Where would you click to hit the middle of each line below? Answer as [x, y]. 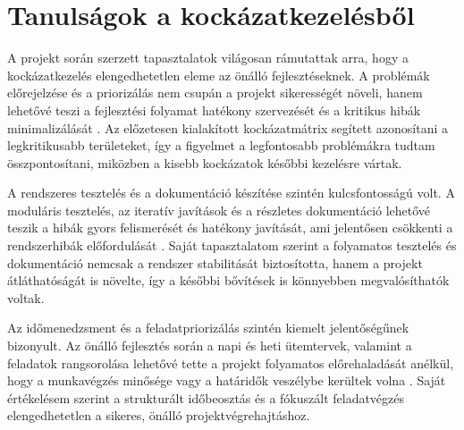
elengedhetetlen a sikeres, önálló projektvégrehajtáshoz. [159, 415]
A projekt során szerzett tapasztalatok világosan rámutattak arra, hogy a [208, 58]
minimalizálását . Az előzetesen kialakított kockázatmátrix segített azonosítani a [228, 127]
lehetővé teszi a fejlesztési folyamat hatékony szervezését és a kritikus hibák [214, 110]
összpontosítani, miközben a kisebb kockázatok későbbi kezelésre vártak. [205, 162]
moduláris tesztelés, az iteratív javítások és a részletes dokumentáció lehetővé [219, 210]
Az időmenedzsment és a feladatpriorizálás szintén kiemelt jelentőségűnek [208, 328]
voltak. [26, 297]
